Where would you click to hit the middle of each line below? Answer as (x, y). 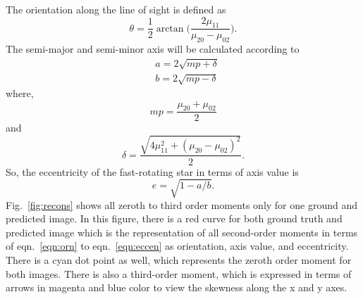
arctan (170, 28)
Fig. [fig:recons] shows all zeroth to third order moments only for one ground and (181, 204)
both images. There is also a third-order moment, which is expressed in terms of (179, 273)
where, (20, 93)
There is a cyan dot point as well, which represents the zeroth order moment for (179, 260)
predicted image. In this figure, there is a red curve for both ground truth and (174, 218)
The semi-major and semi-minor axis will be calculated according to (153, 49)
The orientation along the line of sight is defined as (116, 9)
